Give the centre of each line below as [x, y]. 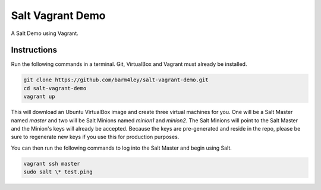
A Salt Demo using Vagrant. [45, 33]
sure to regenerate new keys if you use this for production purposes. [95, 137]
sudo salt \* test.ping [58, 172]
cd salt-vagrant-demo [55, 88]
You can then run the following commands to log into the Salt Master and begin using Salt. [121, 148]
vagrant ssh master [52, 164]
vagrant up [39, 97]
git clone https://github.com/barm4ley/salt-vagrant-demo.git [116, 80]
